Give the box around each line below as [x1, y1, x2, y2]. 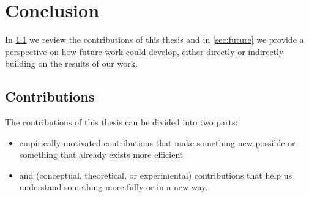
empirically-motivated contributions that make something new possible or [19, 136, 296, 149]
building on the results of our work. [5, 57, 138, 70]
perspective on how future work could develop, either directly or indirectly [5, 45, 284, 58]
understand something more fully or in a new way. [19, 180, 208, 193]
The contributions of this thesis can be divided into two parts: [5, 116, 238, 128]
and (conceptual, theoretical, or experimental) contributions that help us [19, 168, 292, 181]
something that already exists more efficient [19, 148, 184, 161]
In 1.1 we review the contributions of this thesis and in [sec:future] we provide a [5, 33, 304, 46]
